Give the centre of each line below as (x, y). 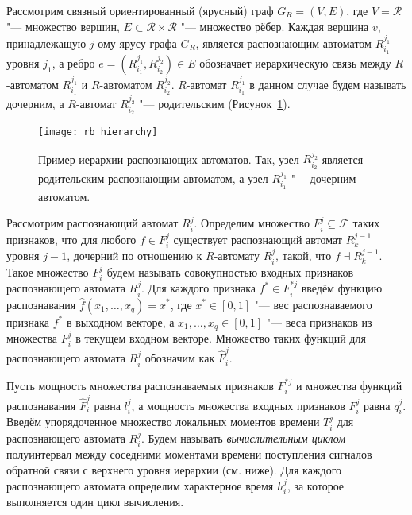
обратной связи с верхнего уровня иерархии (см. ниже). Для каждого (174, 469)
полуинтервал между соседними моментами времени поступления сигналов (189, 454)
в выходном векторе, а (120, 321)
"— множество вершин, (63, 26)
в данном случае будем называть (328, 84)
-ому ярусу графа (135, 43)
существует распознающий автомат (258, 239)
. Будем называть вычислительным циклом (244, 438)
